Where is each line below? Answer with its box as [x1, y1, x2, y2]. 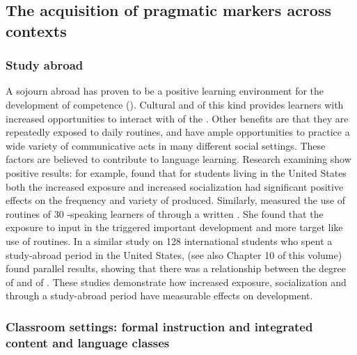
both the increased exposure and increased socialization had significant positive [6, 179, 344, 194]
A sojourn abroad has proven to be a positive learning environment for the [6, 84, 324, 98]
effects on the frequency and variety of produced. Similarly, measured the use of [6, 193, 346, 207]
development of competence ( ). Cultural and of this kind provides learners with [6, 97, 344, 111]
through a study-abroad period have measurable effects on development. [6, 288, 313, 303]
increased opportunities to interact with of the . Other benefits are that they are [6, 111, 349, 125]
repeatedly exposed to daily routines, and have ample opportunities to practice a [6, 125, 350, 139]
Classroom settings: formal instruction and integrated [6, 317, 313, 335]
